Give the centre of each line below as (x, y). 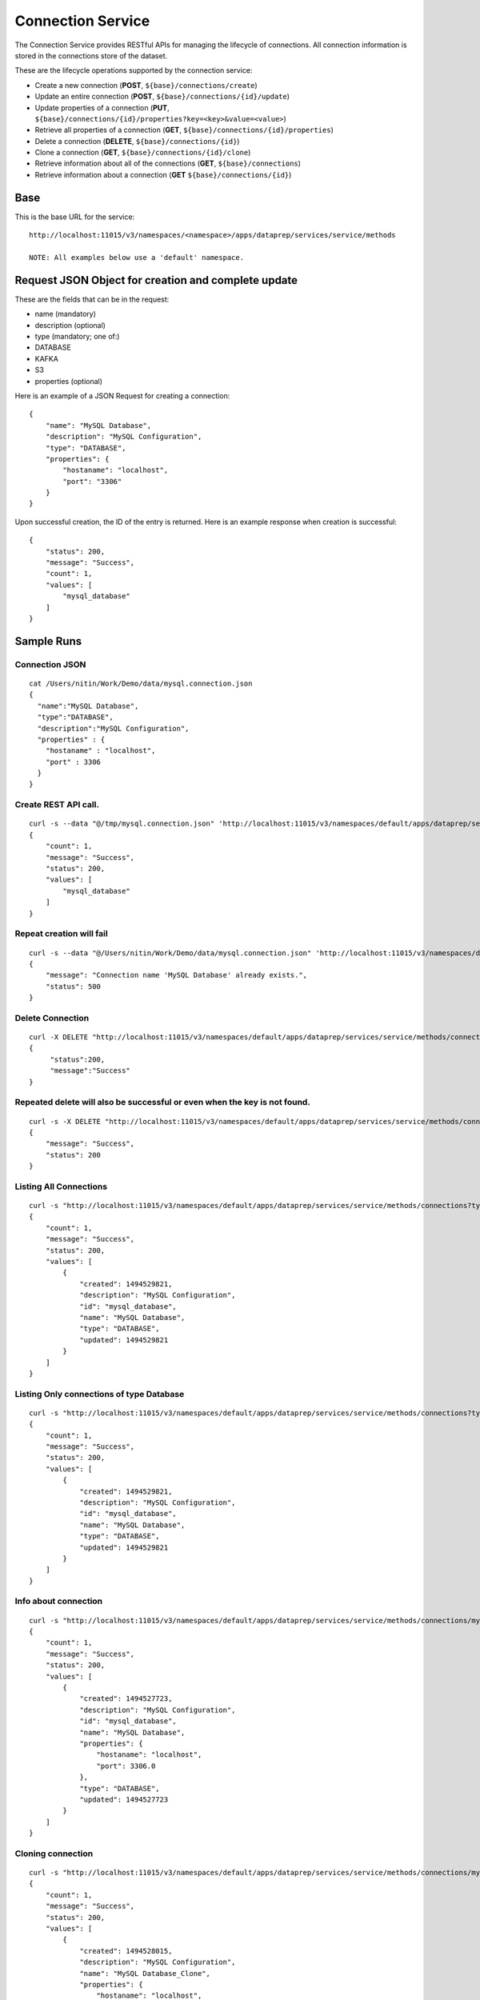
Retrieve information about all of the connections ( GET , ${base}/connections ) (168, 163)
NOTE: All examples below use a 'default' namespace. (136, 257)
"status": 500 (73, 986)
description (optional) (70, 325)
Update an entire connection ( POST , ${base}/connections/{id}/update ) (162, 97)
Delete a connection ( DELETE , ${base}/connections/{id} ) (137, 141)
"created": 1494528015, (126, 1951)
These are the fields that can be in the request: (92, 299)
